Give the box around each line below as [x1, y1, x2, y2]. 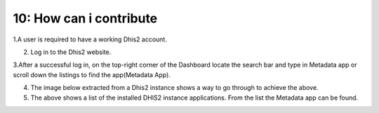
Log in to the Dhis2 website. [30, 48, 112, 56]
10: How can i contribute [13, 11, 158, 26]
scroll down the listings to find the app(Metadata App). [13, 70, 171, 79]
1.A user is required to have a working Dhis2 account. [13, 35, 168, 44]
